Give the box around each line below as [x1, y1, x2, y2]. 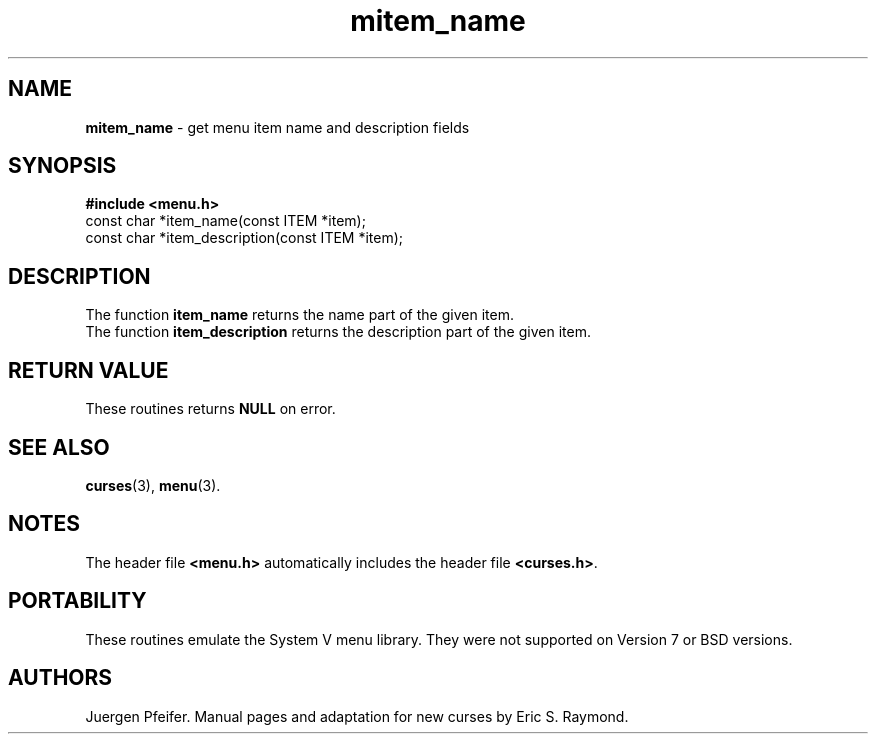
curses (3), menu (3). [85, 476, 221, 494]
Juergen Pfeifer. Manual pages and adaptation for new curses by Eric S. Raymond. [85, 707, 629, 725]
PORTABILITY [8, 588, 147, 614]
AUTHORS [8, 665, 113, 691]
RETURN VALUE [8, 357, 169, 383]
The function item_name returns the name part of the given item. [85, 306, 514, 324]
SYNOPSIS [8, 153, 117, 179]
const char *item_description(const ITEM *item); [85, 229, 404, 247]
